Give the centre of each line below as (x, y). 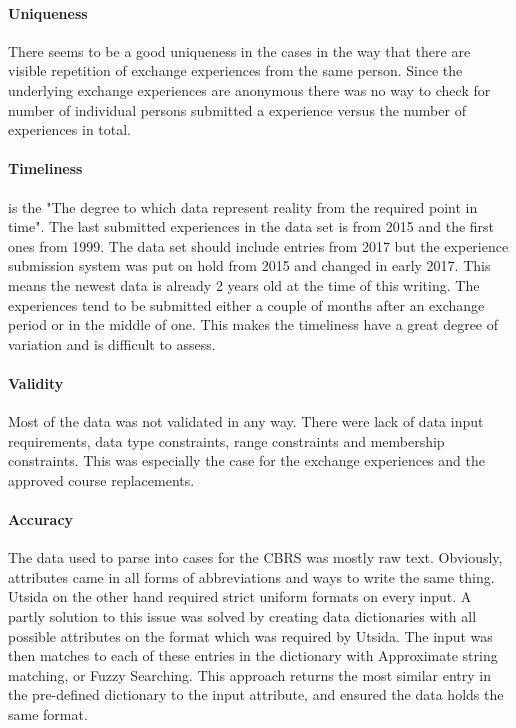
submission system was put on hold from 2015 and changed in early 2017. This (249, 265)
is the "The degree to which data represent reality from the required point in (243, 206)
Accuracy (41, 519)
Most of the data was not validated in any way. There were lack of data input (246, 421)
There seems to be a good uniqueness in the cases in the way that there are (239, 50)
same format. (48, 714)
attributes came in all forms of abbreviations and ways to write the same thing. (251, 576)
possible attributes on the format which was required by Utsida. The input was (250, 635)
